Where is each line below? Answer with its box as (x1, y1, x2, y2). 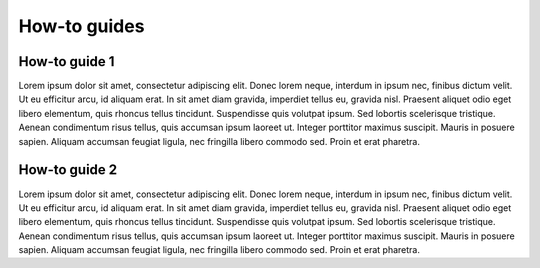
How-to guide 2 (18, 161, 118, 179)
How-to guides (18, 15, 145, 37)
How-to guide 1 (18, 53, 115, 70)
